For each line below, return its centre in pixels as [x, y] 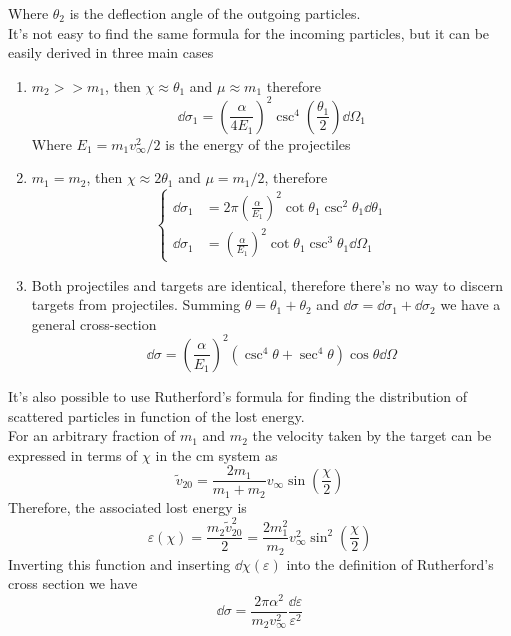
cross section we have [73, 583]
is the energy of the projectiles [258, 143]
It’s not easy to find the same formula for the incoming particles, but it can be [249, 32]
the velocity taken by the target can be [372, 435]
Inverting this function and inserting [119, 563]
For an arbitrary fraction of [92, 435]
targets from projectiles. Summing [136, 304]
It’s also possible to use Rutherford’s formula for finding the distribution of [238, 395]
